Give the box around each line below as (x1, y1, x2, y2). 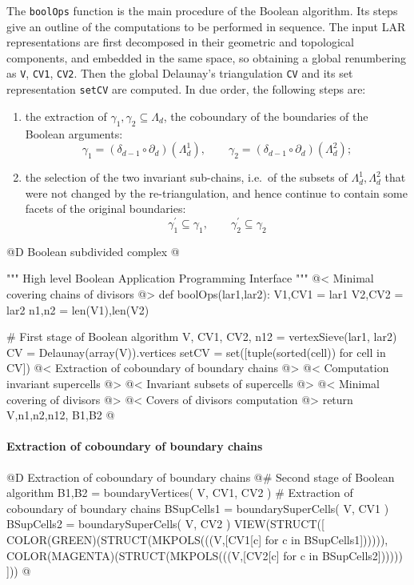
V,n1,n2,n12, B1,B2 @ (6, 407, 115, 423)
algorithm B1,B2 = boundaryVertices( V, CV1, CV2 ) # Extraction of (6, 484, 353, 501)
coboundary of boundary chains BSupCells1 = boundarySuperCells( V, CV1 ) (6, 499, 389, 516)
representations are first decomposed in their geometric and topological (6, 34, 354, 50)
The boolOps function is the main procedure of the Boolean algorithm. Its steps (6, 2, 398, 18)
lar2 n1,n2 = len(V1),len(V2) (6, 301, 149, 318)
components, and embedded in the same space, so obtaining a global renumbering (6, 49, 407, 66)
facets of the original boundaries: (25, 200, 186, 217)
